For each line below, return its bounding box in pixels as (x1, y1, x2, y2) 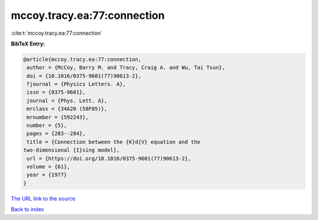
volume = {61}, (26, 163, 71, 170)
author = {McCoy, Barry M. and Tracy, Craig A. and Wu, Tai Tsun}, (26, 64, 226, 71)
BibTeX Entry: (11, 40, 45, 47)
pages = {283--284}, (26, 130, 86, 137)
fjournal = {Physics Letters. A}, (26, 81, 126, 88)
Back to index (11, 206, 44, 213)
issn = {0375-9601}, (26, 89, 86, 96)
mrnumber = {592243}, (26, 114, 89, 120)
